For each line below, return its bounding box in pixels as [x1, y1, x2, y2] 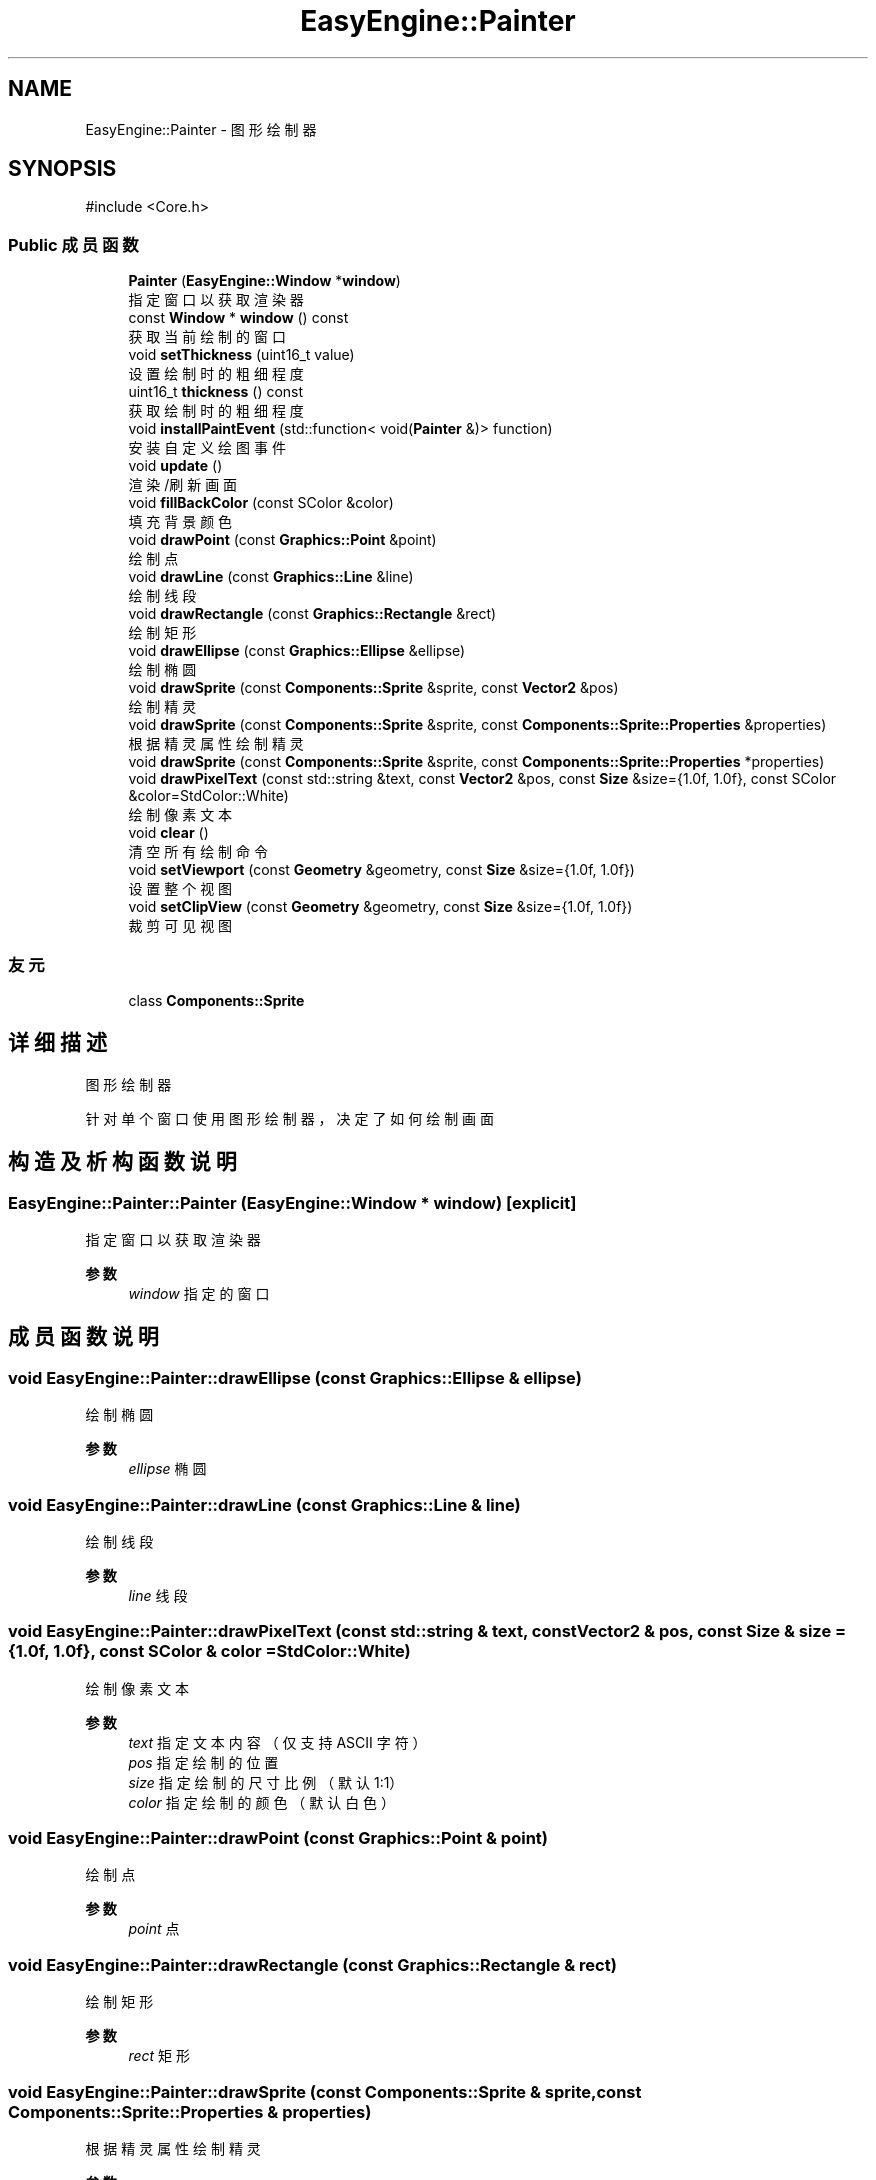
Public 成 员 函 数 [8, 234, 139, 255]
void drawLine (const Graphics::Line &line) [128, 568, 414, 586]
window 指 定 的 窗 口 [128, 1285, 270, 1302]
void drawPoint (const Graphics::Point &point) [128, 531, 437, 549]
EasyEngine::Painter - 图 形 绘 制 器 [85, 120, 317, 138]
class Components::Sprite [128, 991, 305, 1009]
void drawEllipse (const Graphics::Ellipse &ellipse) [128, 642, 466, 660]
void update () [128, 457, 223, 475]
